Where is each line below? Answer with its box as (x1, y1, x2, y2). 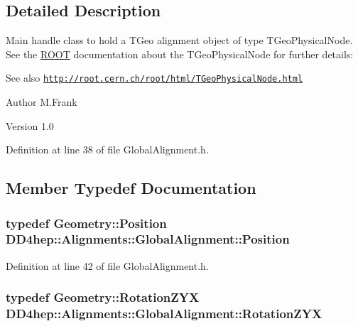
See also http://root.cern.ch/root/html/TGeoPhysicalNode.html (6, 70, 303, 85)
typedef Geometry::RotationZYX (6, 288, 200, 306)
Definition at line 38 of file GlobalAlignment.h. (6, 142, 209, 157)
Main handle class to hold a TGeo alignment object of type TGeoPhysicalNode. (6, 33, 353, 48)
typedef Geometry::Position (6, 214, 167, 232)
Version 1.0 (6, 118, 54, 133)
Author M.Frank (6, 94, 77, 109)
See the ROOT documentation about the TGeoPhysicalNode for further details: (6, 46, 354, 61)
